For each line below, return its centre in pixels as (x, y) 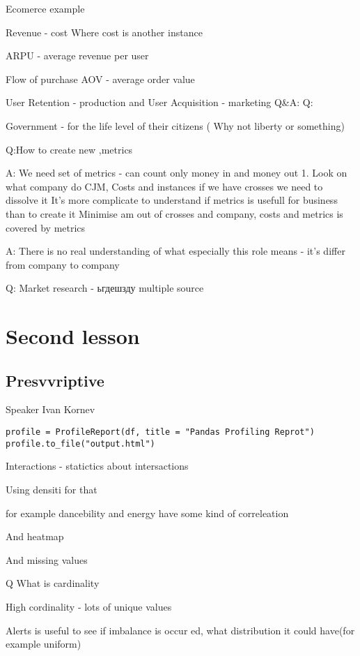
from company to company (63, 264)
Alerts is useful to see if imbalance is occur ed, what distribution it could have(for (180, 630)
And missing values (47, 559)
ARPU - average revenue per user (77, 55)
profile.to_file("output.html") (80, 443)
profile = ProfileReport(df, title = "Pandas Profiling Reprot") (160, 432)
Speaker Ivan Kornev (50, 409)
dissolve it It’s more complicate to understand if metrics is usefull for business (172, 200)
